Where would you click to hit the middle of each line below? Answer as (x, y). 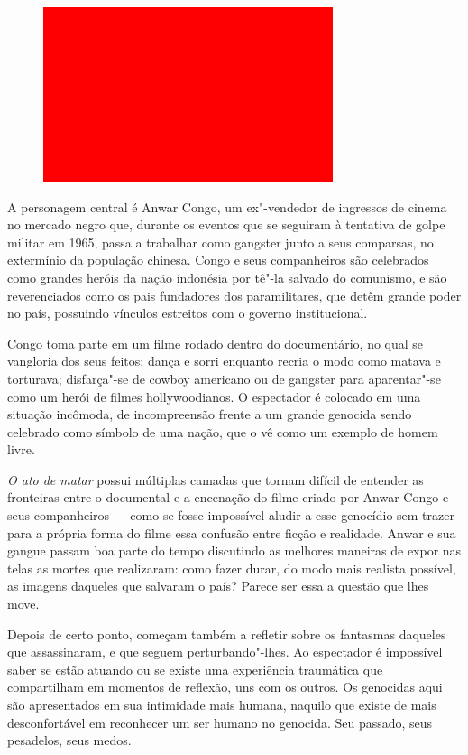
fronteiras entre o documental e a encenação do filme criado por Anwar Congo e (228, 497)
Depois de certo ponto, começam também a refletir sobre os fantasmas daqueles (227, 634)
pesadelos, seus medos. (69, 740)
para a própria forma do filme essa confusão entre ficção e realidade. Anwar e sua (232, 532)
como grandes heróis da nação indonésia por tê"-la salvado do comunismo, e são (227, 277)
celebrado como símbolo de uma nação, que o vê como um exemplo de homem (223, 431)
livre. (21, 449)
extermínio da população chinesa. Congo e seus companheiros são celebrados (218, 260)
